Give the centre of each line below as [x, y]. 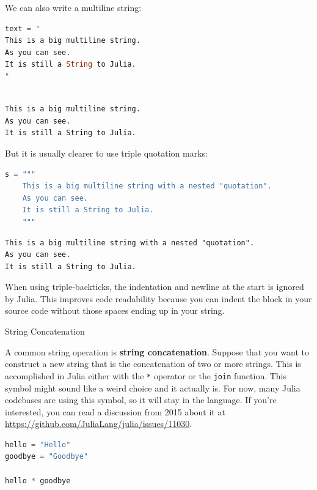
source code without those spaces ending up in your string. [115, 310]
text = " [23, 28]
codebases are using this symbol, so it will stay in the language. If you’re [141, 400]
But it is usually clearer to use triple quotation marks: [106, 153]
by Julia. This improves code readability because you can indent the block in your [158, 298]
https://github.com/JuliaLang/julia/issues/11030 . [99, 424]
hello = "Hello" [38, 444]
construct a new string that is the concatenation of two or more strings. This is [153, 364]
